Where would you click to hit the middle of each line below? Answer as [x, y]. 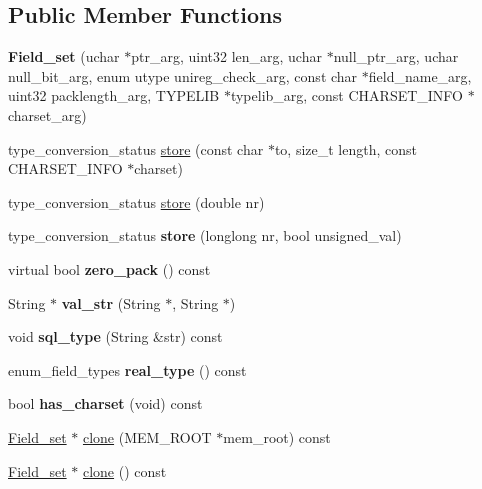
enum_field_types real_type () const [127, 369]
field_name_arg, [420, 75]
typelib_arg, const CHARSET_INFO [347, 95]
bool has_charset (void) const [105, 403]
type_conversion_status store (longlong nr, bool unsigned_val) [205, 235]
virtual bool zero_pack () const [109, 268]
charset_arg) [47, 114]
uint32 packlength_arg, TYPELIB [114, 95]
